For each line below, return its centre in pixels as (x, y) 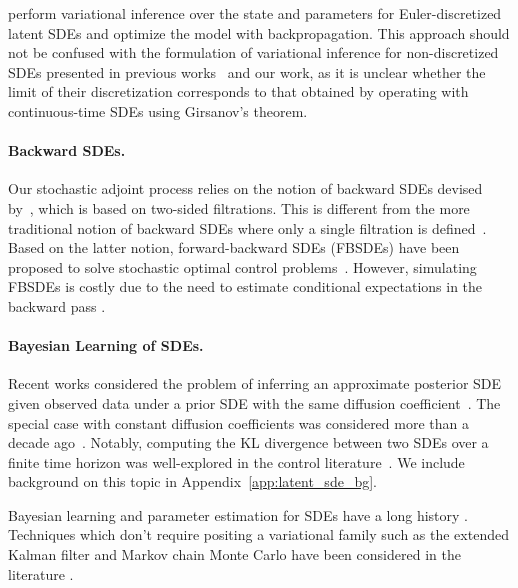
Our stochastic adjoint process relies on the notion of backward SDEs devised (245, 188)
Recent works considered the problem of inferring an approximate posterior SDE (255, 383)
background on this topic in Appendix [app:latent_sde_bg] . (192, 481)
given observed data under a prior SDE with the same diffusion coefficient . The (254, 402)
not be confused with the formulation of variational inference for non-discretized (253, 52)
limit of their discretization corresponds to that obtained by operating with (238, 91)
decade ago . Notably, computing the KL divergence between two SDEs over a (248, 442)
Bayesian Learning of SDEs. (106, 345)
